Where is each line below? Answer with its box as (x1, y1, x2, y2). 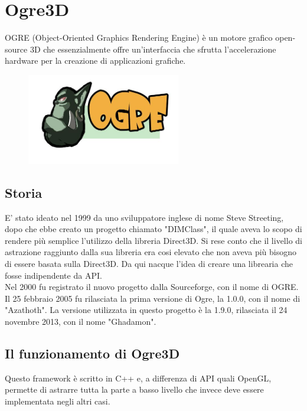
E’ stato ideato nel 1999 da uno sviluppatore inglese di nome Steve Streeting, (5, 211, 284, 223)
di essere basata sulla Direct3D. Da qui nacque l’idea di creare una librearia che (5, 257, 293, 269)
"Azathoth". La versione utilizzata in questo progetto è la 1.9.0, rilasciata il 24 (5, 304, 288, 316)
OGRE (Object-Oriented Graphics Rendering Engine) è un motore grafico (5, 31, 273, 44)
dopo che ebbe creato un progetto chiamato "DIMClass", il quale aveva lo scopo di (5, 223, 302, 235)
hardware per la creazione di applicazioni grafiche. (5, 54, 186, 67)
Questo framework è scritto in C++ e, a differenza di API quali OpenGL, (5, 371, 272, 384)
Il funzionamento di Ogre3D (5, 344, 180, 362)
